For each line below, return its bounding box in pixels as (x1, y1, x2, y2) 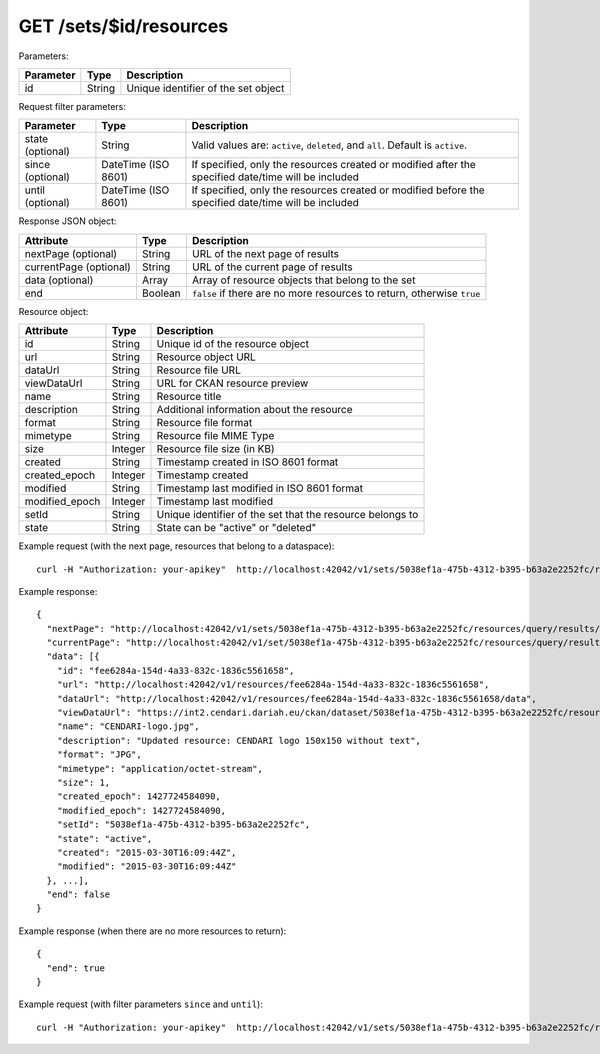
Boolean (141, 286, 182, 300)
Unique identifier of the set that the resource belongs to (156, 508, 419, 522)
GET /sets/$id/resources (18, 15, 229, 37)
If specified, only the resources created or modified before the (191, 183, 485, 197)
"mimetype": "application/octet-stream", (56, 763, 264, 774)
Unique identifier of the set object (126, 81, 285, 95)
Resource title (156, 390, 222, 404)
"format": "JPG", (56, 749, 142, 760)
